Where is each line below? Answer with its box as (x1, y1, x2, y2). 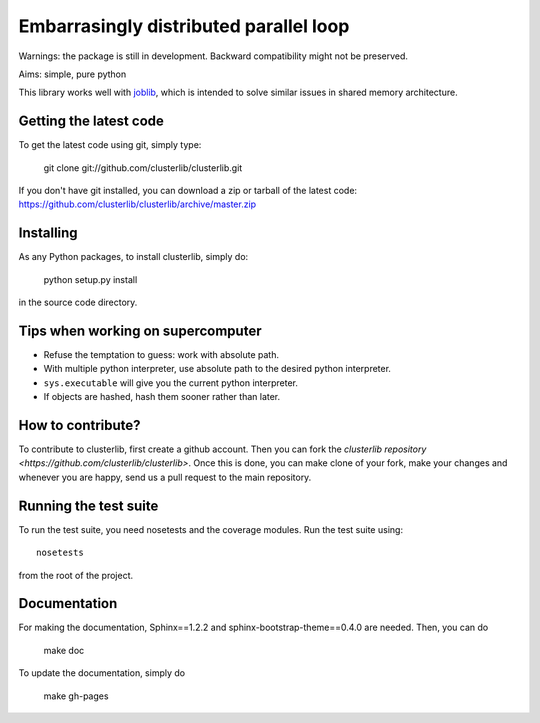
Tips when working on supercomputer (18, 322, 262, 339)
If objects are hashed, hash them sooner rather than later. (43, 391, 281, 403)
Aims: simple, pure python (18, 68, 127, 80)
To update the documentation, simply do (18, 667, 185, 679)
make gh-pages (43, 690, 109, 702)
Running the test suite (18, 497, 159, 514)
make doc (43, 644, 85, 656)
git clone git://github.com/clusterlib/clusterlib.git (43, 161, 243, 174)
